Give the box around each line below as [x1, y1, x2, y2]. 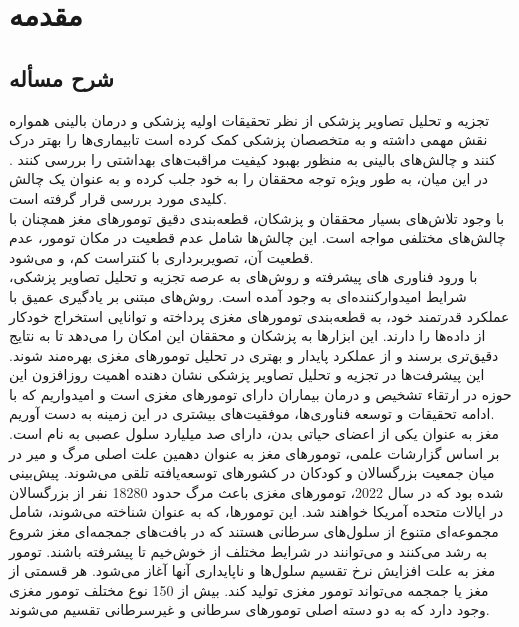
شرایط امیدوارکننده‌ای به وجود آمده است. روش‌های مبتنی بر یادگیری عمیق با [9, 285, 467, 306]
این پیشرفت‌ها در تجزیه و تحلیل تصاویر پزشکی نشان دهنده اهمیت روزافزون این [9, 364, 485, 385]
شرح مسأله [9, 62, 114, 93]
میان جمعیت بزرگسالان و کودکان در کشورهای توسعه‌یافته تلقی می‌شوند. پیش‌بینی [9, 462, 495, 483]
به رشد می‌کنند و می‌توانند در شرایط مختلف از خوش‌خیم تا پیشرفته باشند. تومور [9, 540, 488, 561]
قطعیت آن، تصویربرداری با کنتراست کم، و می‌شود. [9, 246, 314, 267]
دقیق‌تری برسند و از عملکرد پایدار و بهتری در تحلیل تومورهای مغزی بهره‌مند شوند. [9, 344, 499, 365]
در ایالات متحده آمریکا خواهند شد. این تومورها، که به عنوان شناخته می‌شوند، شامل [9, 501, 504, 522]
